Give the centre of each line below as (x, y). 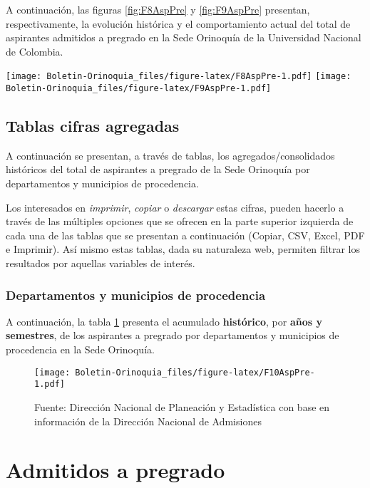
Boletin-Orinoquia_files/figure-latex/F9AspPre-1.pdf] (139, 89)
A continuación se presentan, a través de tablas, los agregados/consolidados (170, 155)
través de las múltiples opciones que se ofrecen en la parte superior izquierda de (180, 221)
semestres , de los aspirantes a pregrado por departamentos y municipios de (173, 335)
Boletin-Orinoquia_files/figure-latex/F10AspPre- (195, 372)
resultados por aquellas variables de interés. (101, 263)
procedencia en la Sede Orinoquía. (80, 349)
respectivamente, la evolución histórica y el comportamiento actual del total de (178, 23)
